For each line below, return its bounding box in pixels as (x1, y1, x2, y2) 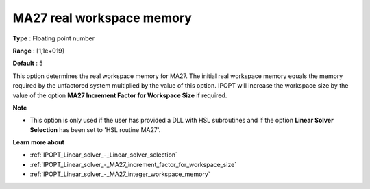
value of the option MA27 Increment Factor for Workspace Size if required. (12, 91, 227, 99)
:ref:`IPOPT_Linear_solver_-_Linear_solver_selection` (29, 151, 178, 159)
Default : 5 (12, 59, 43, 68)
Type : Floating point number (12, 34, 95, 42)
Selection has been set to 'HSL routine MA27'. (29, 125, 161, 134)
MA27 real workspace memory (12, 10, 192, 25)
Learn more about (12, 138, 65, 147)
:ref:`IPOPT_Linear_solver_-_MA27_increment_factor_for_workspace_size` (29, 160, 237, 168)
